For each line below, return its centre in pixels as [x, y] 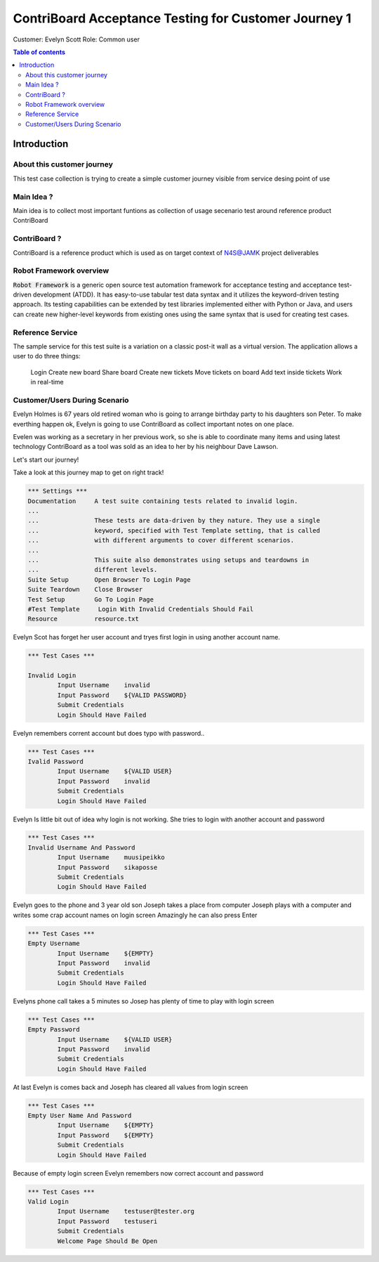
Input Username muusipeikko [111, 858]
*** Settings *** [58, 491]
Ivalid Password [56, 761]
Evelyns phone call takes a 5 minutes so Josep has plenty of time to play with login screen [144, 1001]
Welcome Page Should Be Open [107, 1241]
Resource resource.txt [84, 619]
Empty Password [54, 1030]
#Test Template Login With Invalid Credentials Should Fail [141, 609]
